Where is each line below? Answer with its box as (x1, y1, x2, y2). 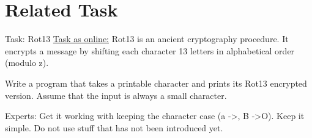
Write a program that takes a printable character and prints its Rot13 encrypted (5, 76, 307, 89)
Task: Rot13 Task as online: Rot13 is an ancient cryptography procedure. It (5, 32, 289, 45)
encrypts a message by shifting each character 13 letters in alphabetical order (5, 44, 295, 57)
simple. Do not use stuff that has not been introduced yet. (5, 121, 223, 134)
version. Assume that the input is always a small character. (5, 89, 227, 101)
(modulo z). (5, 56, 49, 69)
